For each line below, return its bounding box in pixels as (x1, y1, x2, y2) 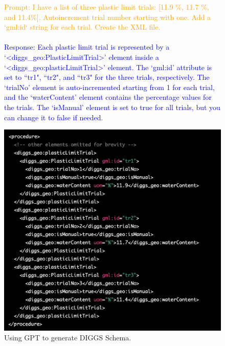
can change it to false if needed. (4, 112, 103, 122)
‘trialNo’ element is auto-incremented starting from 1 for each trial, (4, 81, 215, 92)
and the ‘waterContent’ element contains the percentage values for (4, 92, 212, 102)
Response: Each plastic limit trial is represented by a (4, 41, 170, 52)
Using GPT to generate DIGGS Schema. (4, 332, 131, 343)
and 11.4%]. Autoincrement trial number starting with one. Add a (4, 11, 211, 22)
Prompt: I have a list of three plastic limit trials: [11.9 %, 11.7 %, (4, 2, 209, 12)
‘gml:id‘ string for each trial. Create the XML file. (4, 21, 161, 32)
